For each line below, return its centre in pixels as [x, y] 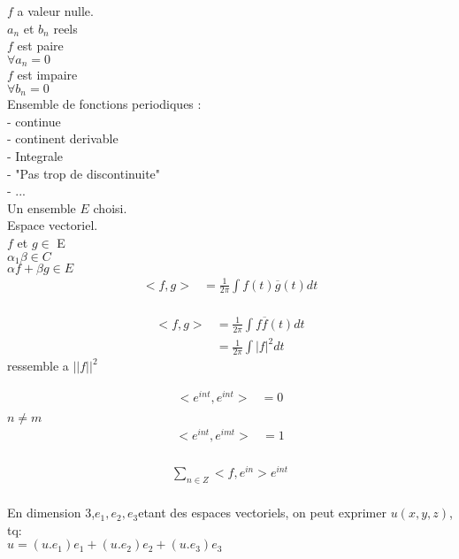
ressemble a [38, 366]
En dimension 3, [51, 513]
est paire [40, 46]
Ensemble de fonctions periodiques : [104, 104]
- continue [34, 121]
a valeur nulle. [55, 11]
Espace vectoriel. [53, 225]
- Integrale [35, 156]
